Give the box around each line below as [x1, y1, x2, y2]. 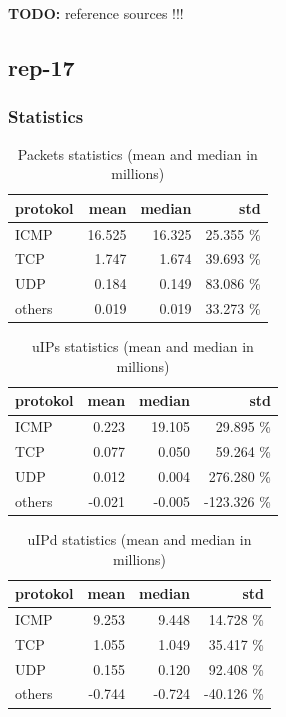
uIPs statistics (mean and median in [32, 336, 254, 357]
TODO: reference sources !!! [8, 3, 184, 23]
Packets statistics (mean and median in [17, 143, 258, 164]
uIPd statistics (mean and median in [27, 528, 252, 549]
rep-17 [8, 51, 75, 82]
